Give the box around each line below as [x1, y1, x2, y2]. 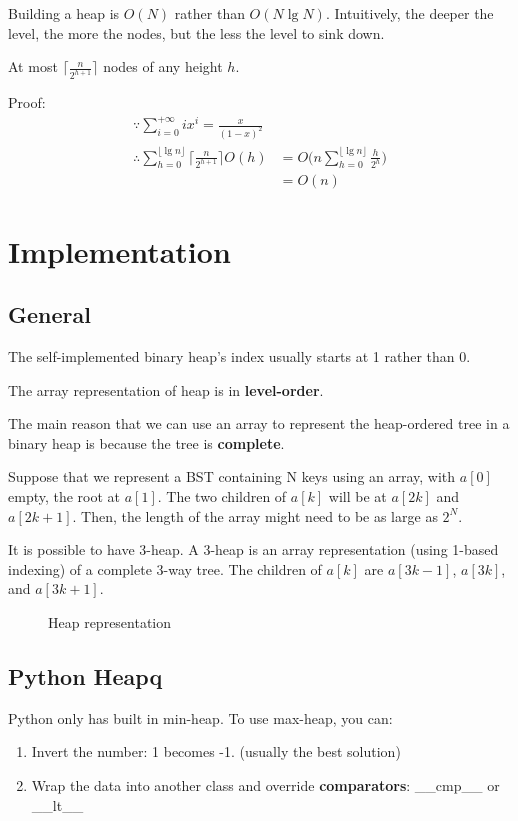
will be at [328, 486, 387, 507]
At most [8, 56, 58, 77]
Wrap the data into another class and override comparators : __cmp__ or [31, 775, 500, 795]
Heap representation [48, 612, 172, 633]
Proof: [8, 92, 46, 113]
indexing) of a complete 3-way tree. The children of [8, 558, 322, 579]
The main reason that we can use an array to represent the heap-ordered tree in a [8, 413, 510, 434]
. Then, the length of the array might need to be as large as [72, 505, 438, 526]
